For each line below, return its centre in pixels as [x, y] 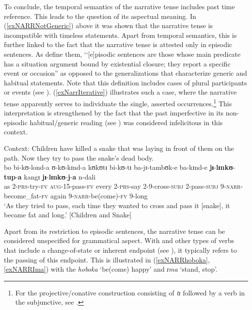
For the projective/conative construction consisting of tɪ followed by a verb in [130, 292]
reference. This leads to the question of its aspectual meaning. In [100, 16]
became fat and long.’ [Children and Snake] [68, 215]
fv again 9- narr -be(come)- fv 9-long [94, 195]
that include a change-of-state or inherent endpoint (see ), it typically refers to [120, 250]
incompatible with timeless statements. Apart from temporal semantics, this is [120, 35]
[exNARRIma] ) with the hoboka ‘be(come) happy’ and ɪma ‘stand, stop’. [111, 269]
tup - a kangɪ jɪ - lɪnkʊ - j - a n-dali [50, 176]
